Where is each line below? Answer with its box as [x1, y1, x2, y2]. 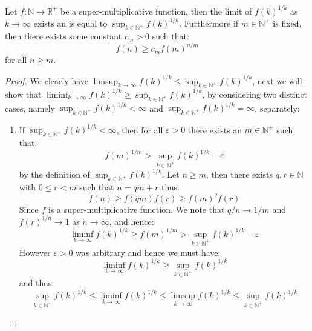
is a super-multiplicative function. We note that [48, 202, 225, 215]
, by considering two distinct [202, 87, 308, 100]
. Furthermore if [179, 16, 239, 29]
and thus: [19, 276, 54, 289]
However [19, 246, 51, 258]
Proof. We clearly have [5, 74, 89, 87]
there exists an [187, 123, 242, 136]
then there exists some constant [5, 30, 122, 42]
